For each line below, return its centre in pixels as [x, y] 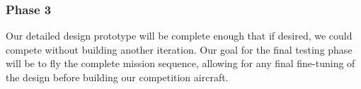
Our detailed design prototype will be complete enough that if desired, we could [179, 36]
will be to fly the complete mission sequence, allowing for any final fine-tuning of [180, 63]
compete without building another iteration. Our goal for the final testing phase [179, 49]
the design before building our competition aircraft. [117, 77]
